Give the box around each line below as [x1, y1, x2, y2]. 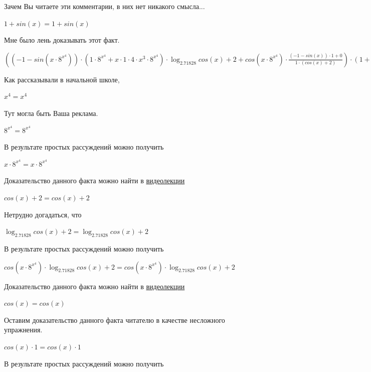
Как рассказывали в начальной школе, [4, 74, 120, 84]
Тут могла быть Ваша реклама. [4, 107, 98, 118]
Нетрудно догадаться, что [4, 209, 82, 219]
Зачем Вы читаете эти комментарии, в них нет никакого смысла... [4, 1, 205, 11]
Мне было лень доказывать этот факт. [4, 35, 120, 45]
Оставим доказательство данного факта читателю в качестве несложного [4, 314, 225, 325]
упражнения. [4, 324, 43, 335]
